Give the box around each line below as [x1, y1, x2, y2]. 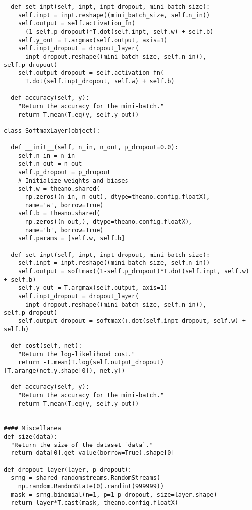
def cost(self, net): [11, 342, 82, 349]
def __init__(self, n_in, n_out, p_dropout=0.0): [11, 144, 178, 151]
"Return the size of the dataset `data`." [11, 441, 153, 448]
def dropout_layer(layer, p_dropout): [4, 466, 132, 473]
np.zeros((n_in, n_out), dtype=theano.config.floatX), [25, 193, 210, 201]
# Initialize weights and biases [18, 177, 128, 184]
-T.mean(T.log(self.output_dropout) [43, 359, 164, 366]
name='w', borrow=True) [25, 201, 104, 209]
